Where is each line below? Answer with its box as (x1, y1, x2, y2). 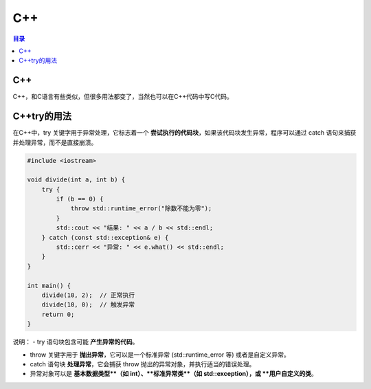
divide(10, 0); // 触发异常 (41, 301, 135, 309)
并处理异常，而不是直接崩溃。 (12, 138, 98, 146)
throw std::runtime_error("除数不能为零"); (70, 205, 212, 212)
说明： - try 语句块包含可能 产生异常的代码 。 (12, 337, 139, 346)
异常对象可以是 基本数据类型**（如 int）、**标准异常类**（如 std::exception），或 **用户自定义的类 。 (30, 370, 317, 378)
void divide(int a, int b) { (27, 176, 126, 184)
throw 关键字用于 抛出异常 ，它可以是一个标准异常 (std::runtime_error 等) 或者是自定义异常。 (30, 351, 290, 359)
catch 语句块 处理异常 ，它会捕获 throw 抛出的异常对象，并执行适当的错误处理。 (30, 359, 256, 368)
